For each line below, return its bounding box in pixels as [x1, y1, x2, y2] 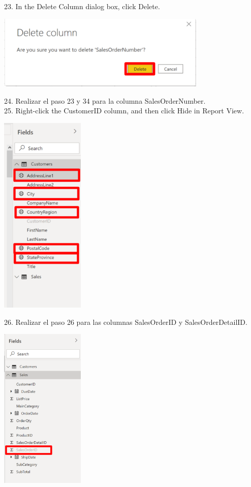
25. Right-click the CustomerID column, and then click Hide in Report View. [4, 105, 244, 116]
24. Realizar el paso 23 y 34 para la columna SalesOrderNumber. [4, 95, 206, 106]
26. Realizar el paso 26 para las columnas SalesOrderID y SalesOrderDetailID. [4, 316, 247, 327]
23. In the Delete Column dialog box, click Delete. [4, 1, 160, 11]
